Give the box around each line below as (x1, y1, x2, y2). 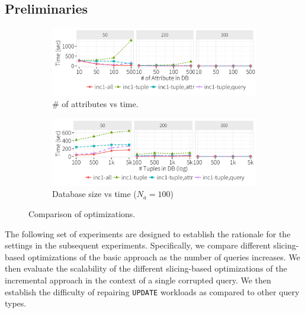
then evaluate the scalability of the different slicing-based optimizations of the (5, 262, 287, 275)
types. (5, 297, 27, 309)
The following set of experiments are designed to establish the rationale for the (5, 227, 291, 240)
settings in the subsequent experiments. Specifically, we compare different (5, 239, 271, 251)
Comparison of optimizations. (28, 208, 136, 220)
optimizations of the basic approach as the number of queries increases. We (27, 250, 300, 263)
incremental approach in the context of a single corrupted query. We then (5, 273, 271, 286)
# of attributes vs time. (52, 98, 139, 110)
